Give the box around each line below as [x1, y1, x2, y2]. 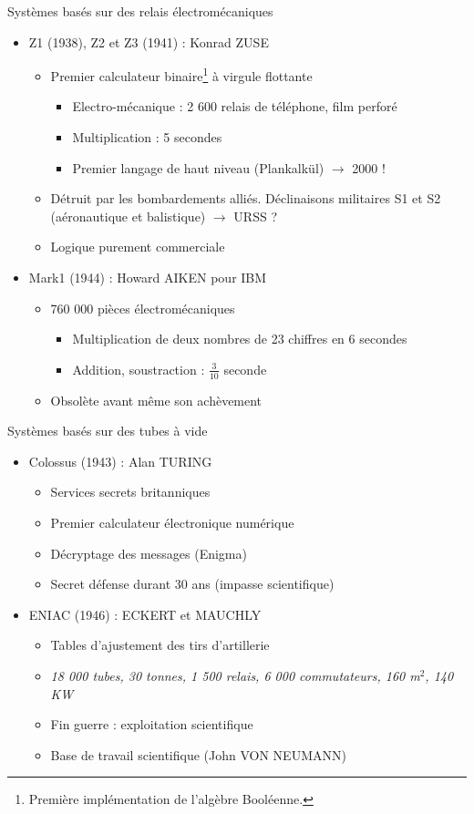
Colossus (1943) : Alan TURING [28, 451, 212, 470]
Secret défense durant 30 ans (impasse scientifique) [50, 574, 335, 593]
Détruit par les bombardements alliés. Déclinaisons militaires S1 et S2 [50, 189, 441, 208]
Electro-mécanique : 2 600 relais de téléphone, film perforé [72, 97, 397, 116]
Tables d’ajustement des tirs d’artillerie [50, 635, 270, 654]
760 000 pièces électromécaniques [50, 298, 235, 317]
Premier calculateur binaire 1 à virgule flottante [50, 64, 313, 85]
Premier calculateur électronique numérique [50, 512, 294, 531]
